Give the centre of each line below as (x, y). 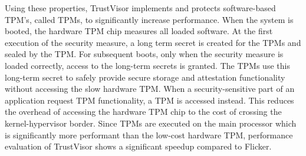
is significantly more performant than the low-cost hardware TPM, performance (149, 135)
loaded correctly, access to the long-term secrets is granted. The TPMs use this (147, 65)
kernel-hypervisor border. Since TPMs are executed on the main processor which (151, 123)
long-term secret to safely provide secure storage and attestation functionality (145, 77)
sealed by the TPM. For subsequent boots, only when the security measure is (144, 54)
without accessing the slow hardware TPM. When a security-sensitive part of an (150, 89)
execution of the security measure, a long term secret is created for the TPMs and (153, 42)
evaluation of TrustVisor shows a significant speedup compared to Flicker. (138, 146)
